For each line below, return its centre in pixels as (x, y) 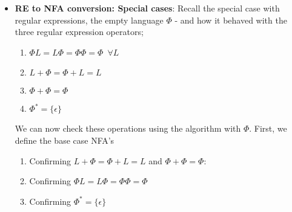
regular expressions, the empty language (89, 20)
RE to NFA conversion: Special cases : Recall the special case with (147, 8)
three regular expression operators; (79, 32)
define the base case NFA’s (65, 140)
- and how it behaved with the (231, 20)
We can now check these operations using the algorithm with (128, 128)
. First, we (268, 128)
